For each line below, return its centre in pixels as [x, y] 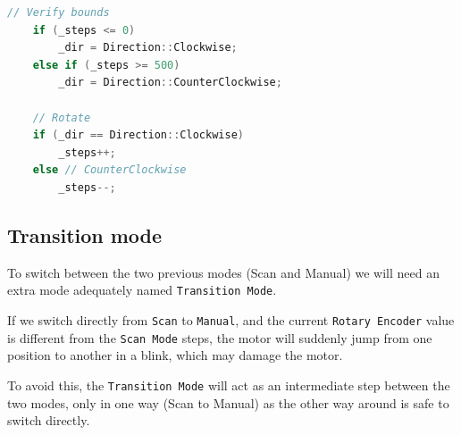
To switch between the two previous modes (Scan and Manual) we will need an [224, 272]
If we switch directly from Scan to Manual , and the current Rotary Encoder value [231, 319]
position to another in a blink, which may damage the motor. [175, 355]
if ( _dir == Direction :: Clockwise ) [138, 135]
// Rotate [62, 117]
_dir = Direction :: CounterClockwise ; [170, 83]
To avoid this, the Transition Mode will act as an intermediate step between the [229, 385]
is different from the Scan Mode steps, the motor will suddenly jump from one [220, 337]
